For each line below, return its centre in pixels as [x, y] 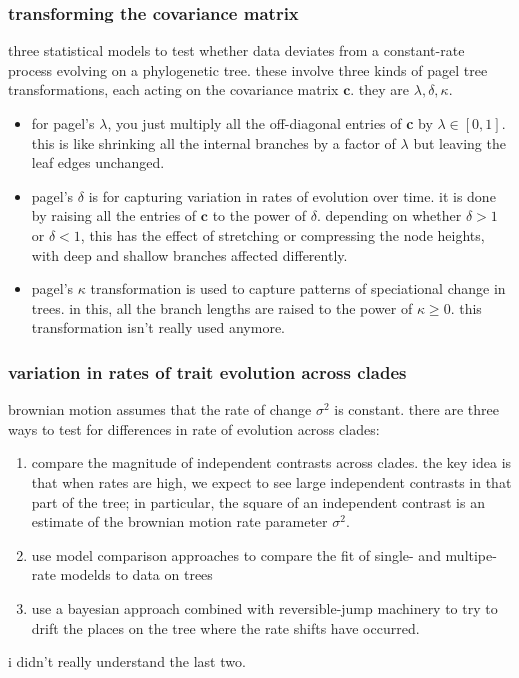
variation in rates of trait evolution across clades [207, 371]
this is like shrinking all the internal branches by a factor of [213, 142]
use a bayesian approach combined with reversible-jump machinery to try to [264, 607]
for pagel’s [63, 123]
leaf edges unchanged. [98, 162]
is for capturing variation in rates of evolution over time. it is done [292, 195]
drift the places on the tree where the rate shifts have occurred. [225, 627]
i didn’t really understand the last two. [127, 661]
